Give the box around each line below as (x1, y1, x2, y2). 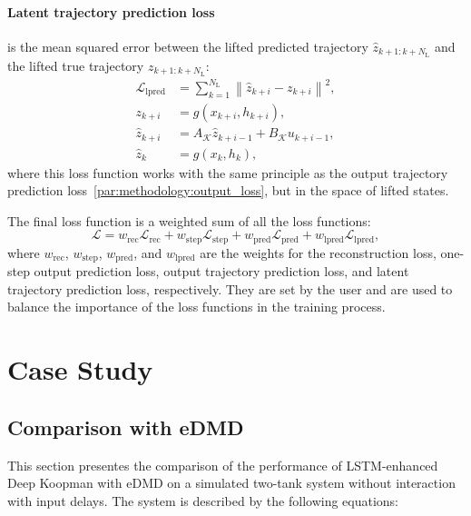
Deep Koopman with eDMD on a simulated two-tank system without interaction (7, 473, 456, 492)
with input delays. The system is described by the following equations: (7, 491, 399, 510)
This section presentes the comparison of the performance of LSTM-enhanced (7, 455, 438, 474)
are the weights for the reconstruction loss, (200, 243, 437, 262)
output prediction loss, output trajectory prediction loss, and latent (34, 262, 409, 281)
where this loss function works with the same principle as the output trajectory (7, 163, 448, 182)
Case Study (7, 351, 153, 388)
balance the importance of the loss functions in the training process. (7, 297, 386, 316)
